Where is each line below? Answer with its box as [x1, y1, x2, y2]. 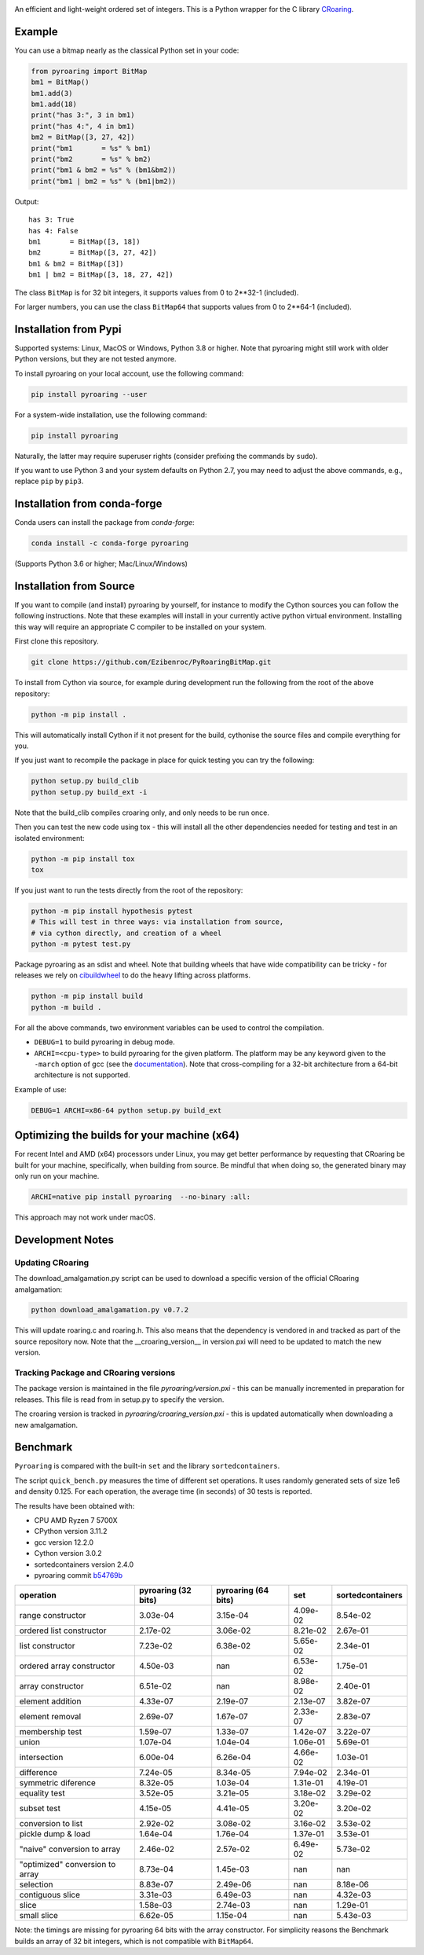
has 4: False [28, 226, 79, 235]
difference [19, 1767, 58, 1778]
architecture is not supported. [34, 1070, 130, 1080]
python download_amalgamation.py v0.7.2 [31, 1305, 188, 1315]
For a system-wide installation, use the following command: [14, 409, 207, 420]
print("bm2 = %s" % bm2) [31, 155, 152, 164]
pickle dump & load [19, 1828, 90, 1839]
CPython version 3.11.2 [34, 1527, 108, 1536]
